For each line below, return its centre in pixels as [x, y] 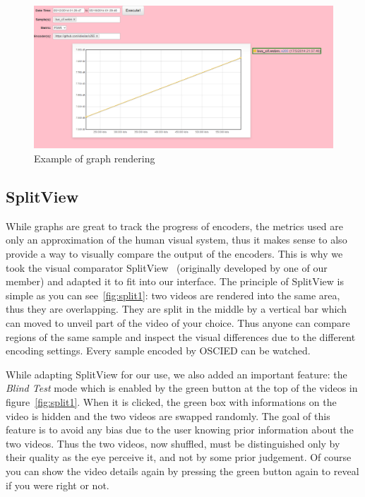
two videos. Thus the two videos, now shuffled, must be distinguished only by [173, 443]
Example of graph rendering [95, 158]
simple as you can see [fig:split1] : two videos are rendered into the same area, [173, 295]
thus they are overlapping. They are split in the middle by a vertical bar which [176, 309]
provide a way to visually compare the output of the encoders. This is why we [174, 254]
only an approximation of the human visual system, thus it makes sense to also [176, 240]
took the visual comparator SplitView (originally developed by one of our [167, 267]
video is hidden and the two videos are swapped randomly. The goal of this [168, 415]
